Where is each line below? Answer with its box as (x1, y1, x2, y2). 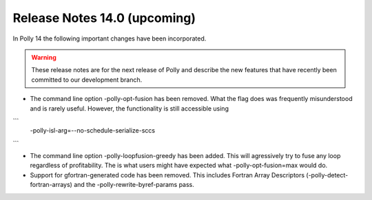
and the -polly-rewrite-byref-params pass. (73, 181, 194, 189)
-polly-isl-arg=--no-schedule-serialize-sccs (30, 126, 155, 135)
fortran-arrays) (30, 181, 72, 189)
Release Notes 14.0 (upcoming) (12, 10, 196, 25)
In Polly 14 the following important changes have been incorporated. (12, 34, 207, 43)
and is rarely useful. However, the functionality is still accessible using (30, 104, 229, 113)
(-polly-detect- (306, 170, 349, 179)
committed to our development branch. (31, 76, 143, 84)
